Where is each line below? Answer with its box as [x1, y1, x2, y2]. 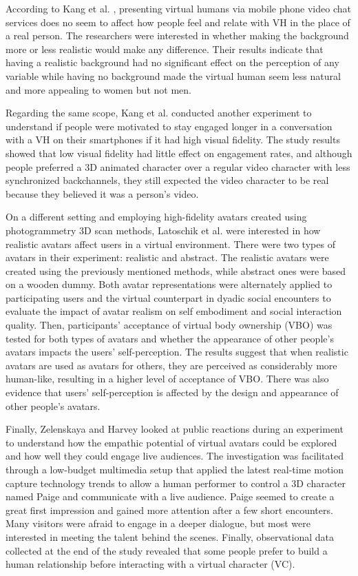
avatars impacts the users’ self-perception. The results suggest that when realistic [6, 344, 348, 359]
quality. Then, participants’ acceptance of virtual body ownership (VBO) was [6, 318, 333, 332]
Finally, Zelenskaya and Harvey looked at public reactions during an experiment [6, 422, 344, 436]
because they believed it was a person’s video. [6, 186, 199, 200]
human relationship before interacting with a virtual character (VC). [6, 557, 295, 571]
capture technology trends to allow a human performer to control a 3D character [6, 475, 346, 490]
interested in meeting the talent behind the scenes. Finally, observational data [6, 529, 334, 544]
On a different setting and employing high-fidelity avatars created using [6, 209, 307, 224]
